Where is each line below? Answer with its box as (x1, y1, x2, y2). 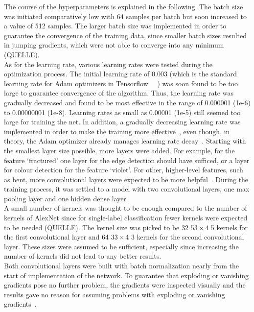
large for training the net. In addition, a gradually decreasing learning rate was (4, 117, 241, 127)
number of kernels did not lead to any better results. (4, 251, 162, 261)
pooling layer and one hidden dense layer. (4, 193, 128, 203)
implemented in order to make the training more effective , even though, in (4, 126, 230, 136)
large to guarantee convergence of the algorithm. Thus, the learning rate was (4, 88, 233, 98)
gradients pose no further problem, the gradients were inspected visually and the (4, 280, 246, 290)
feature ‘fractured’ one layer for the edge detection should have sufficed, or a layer (4, 155, 250, 165)
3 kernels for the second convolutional (131, 232, 244, 242)
